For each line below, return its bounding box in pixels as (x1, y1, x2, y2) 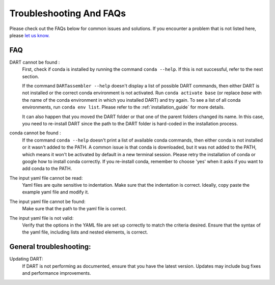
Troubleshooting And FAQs (9, 8, 126, 19)
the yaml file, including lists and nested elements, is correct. (22, 229, 148, 235)
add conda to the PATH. (22, 165, 72, 172)
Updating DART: (9, 256, 43, 262)
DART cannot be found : (9, 59, 60, 65)
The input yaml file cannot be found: (9, 198, 86, 205)
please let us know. (9, 32, 50, 38)
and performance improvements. (22, 270, 91, 276)
